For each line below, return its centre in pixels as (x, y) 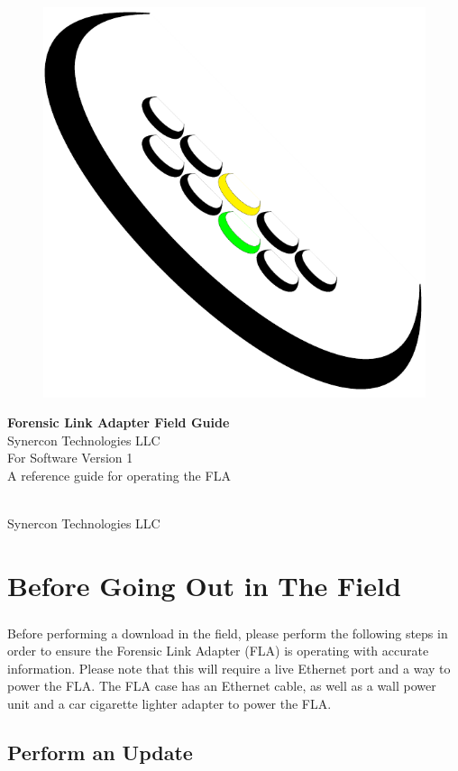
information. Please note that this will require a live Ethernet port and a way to (229, 668)
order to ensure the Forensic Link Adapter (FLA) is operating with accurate (218, 651)
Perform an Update (100, 752)
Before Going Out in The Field (204, 585)
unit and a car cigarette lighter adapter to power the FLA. (169, 703)
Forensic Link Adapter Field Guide (119, 422)
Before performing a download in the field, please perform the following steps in (228, 633)
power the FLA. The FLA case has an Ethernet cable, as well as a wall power (222, 686)
